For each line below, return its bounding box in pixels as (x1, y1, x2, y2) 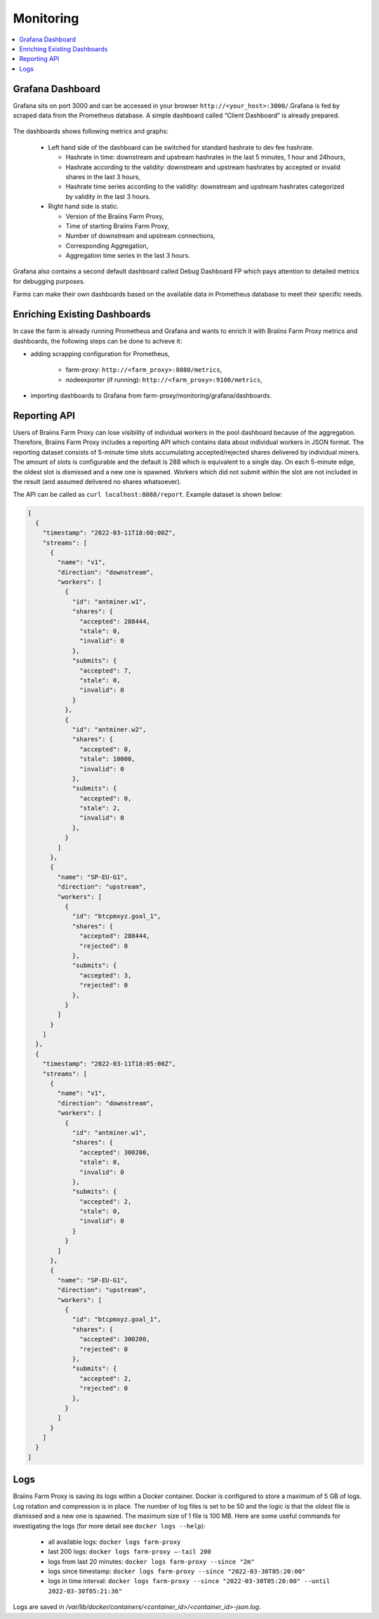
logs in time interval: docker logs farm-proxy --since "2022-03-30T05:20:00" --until (48, 1577, 331, 1585)
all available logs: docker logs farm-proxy (48, 1537, 181, 1546)
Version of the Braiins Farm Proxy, (65, 212, 164, 221)
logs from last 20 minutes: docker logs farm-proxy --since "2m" (48, 1557, 255, 1566)
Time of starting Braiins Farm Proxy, (65, 221, 170, 230)
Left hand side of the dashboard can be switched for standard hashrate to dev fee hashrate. (48, 143, 314, 151)
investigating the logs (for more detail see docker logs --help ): (13, 1521, 206, 1530)
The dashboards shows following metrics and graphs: (13, 127, 168, 136)
